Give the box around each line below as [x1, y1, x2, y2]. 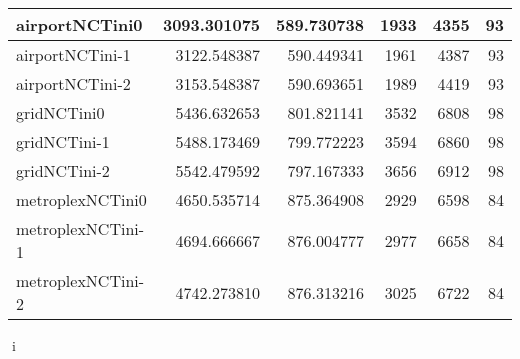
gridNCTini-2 [16, 159, 110, 182]
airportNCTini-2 [16, 72, 131, 95]
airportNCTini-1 [16, 43, 131, 66]
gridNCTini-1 [16, 130, 110, 153]
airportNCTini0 [16, 13, 143, 36]
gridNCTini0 [16, 101, 105, 124]
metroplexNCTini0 [16, 188, 147, 211]
